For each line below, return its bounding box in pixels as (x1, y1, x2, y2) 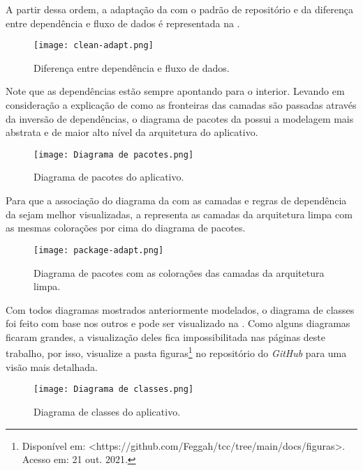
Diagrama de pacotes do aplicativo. (34, 169, 184, 184)
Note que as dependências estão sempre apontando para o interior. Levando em (6, 84, 345, 98)
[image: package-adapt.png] (34, 245, 164, 255)
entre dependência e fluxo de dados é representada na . (6, 15, 240, 30)
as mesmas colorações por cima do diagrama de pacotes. (6, 220, 246, 235)
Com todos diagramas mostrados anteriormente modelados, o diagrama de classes (6, 302, 355, 317)
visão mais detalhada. (6, 359, 98, 374)
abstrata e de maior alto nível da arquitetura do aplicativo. (6, 125, 258, 139)
